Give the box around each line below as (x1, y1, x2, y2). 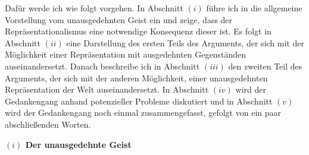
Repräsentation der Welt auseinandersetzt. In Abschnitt (5, 83, 209, 96)
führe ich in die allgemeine (206, 2, 302, 14)
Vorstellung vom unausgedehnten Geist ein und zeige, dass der (5, 13, 233, 26)
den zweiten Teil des (228, 59, 302, 72)
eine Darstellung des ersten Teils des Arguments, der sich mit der (66, 36, 304, 49)
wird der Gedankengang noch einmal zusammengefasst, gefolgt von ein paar (5, 106, 282, 119)
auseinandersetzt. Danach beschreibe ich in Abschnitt (5, 59, 200, 72)
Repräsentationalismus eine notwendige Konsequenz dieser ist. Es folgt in (5, 25, 271, 37)
